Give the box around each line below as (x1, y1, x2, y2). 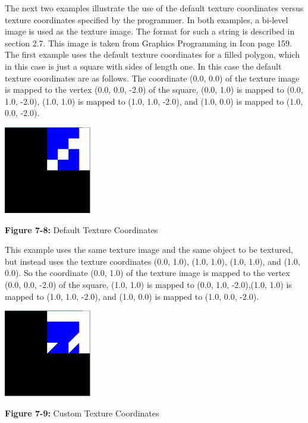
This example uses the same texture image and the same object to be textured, (5, 243, 293, 256)
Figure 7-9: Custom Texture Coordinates (5, 406, 159, 419)
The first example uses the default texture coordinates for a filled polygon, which (5, 48, 300, 61)
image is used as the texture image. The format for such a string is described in (5, 25, 295, 37)
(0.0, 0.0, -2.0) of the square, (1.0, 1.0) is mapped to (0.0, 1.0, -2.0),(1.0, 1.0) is (5, 278, 292, 290)
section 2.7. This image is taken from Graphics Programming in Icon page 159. (5, 36, 292, 49)
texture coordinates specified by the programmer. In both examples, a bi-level (5, 13, 288, 26)
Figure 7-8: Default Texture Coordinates (5, 223, 158, 236)
